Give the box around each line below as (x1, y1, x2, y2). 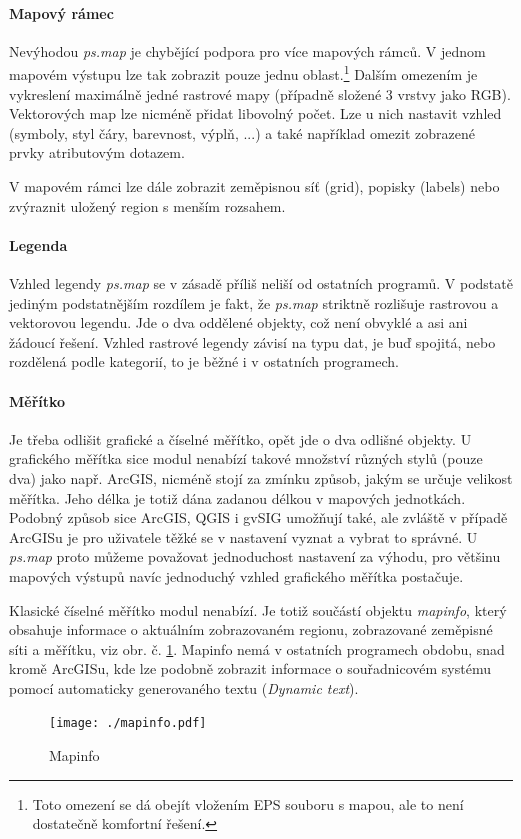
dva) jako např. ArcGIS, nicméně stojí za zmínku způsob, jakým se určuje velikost (9, 467, 513, 488)
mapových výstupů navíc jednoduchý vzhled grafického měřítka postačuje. (9, 565, 464, 586)
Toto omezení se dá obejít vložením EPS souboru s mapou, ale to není (32, 793, 464, 814)
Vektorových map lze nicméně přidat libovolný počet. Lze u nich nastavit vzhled (9, 103, 502, 124)
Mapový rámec (9, 2, 114, 23)
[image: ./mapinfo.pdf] (49, 716, 207, 731)
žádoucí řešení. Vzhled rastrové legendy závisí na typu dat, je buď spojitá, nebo (9, 331, 496, 352)
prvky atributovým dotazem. (9, 142, 185, 163)
